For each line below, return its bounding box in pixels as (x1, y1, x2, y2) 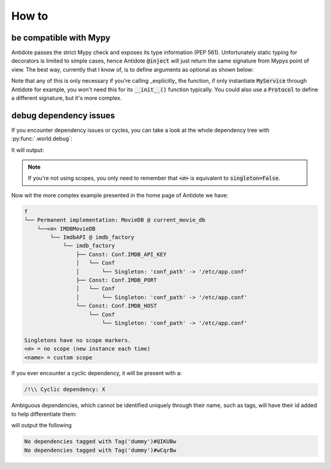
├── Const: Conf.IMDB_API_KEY (75, 251, 167, 257)
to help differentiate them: (11, 410, 77, 418)
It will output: (11, 146, 44, 153)
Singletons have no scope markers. (24, 337, 131, 343)
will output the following (11, 422, 72, 429)
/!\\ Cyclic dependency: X (24, 386, 105, 393)
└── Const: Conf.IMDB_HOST (75, 302, 158, 310)
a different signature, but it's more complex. (11, 94, 122, 102)
